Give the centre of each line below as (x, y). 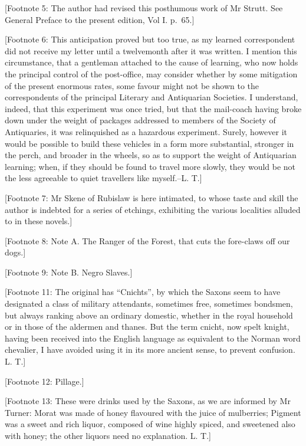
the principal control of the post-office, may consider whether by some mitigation (151, 73)
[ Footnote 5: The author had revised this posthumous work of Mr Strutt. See (144, 8)
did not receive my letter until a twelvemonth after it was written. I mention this (151, 50)
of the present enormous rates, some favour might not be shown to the (132, 85)
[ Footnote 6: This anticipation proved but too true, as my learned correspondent (150, 39)
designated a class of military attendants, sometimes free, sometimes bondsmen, (149, 304)
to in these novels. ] (39, 221)
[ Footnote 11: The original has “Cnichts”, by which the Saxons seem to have (143, 292)
